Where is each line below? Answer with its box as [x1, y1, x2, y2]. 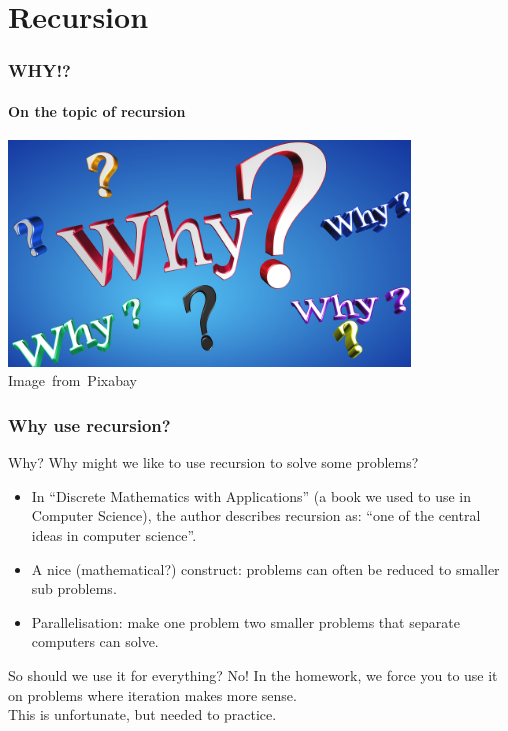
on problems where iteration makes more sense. [8, 684, 297, 705]
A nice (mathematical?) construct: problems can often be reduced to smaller [31, 558, 500, 579]
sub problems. [31, 578, 117, 599]
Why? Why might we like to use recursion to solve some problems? [8, 452, 419, 473]
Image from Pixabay [8, 370, 137, 391]
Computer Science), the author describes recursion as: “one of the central [31, 505, 481, 526]
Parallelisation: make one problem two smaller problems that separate [31, 611, 460, 632]
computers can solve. [31, 631, 159, 652]
